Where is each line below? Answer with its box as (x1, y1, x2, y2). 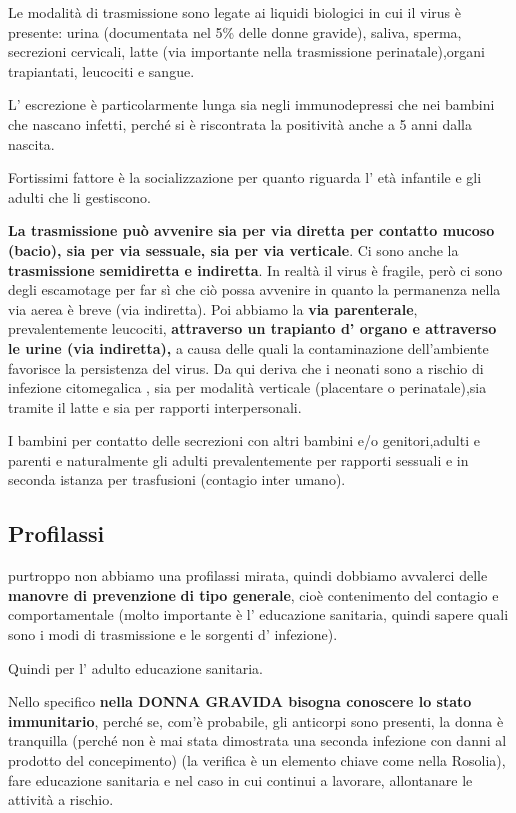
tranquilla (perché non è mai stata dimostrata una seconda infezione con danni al (8, 730, 507, 751)
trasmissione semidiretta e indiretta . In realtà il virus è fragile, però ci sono (8, 259, 503, 280)
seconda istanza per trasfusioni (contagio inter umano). (8, 469, 346, 490)
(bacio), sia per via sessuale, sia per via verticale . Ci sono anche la (8, 239, 459, 260)
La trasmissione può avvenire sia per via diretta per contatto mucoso (8, 220, 495, 241)
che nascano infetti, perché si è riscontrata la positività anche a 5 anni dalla (8, 113, 472, 134)
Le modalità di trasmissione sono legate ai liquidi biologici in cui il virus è (8, 2, 461, 22)
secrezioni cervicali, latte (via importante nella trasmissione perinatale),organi (8, 41, 485, 62)
